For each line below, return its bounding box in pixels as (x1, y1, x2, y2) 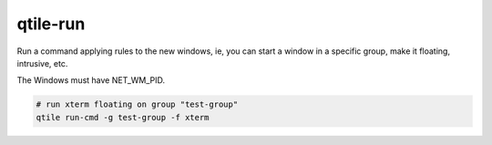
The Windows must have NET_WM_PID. (16, 75, 166, 86)
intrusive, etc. (16, 57, 68, 68)
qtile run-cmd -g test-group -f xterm (36, 112, 210, 122)
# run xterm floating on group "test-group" (36, 99, 239, 109)
